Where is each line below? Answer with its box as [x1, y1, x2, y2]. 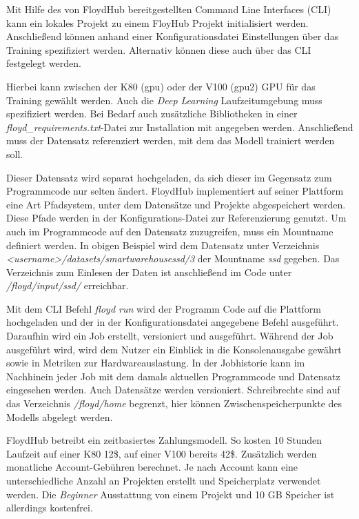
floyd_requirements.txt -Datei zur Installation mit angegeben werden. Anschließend [6, 119, 353, 134]
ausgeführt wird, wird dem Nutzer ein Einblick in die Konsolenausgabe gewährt [6, 342, 342, 356]
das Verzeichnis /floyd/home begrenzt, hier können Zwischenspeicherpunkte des [6, 396, 342, 411]
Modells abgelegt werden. [6, 409, 113, 424]
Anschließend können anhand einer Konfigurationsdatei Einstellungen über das [6, 29, 339, 43]
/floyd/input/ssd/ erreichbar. [6, 278, 129, 293]
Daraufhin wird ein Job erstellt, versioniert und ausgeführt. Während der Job [6, 329, 334, 343]
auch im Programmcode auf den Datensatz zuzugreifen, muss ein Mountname [6, 224, 334, 238]
